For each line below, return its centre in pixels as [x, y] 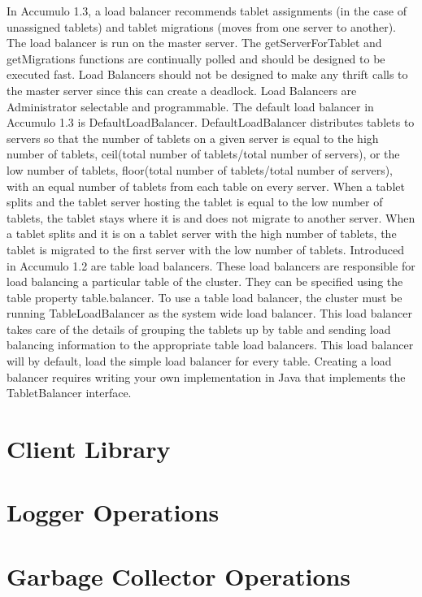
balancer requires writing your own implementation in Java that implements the [206, 376]
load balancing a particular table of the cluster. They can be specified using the [205, 281]
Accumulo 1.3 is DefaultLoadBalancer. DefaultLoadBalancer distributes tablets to [211, 122]
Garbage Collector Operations [179, 575]
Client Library [89, 449]
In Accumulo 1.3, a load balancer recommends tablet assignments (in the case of [207, 11]
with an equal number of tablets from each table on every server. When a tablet [206, 186]
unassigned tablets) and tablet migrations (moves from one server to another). [201, 26]
